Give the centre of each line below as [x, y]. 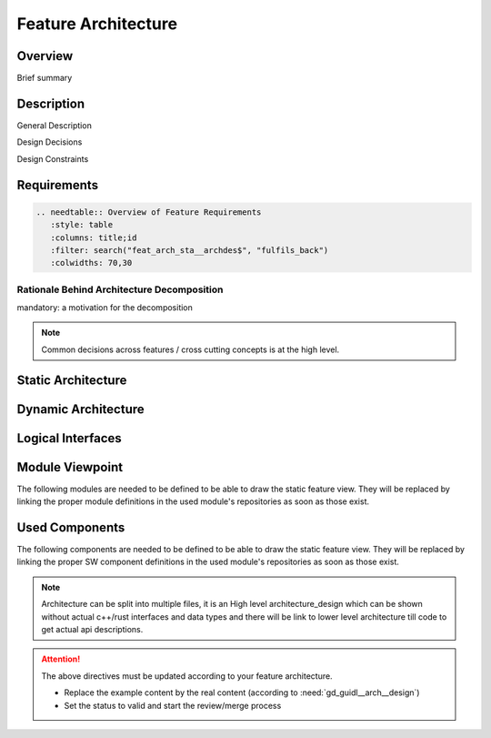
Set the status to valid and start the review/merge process [173, 705]
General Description [55, 125]
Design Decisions [50, 142]
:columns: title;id [94, 238]
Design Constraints [53, 158]
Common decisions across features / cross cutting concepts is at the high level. [190, 349]
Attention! [61, 659]
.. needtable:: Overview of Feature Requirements [149, 212]
